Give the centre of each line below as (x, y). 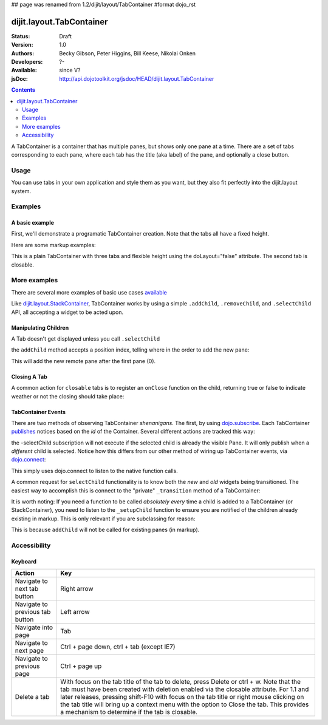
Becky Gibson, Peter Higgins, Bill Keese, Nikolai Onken (128, 53)
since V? (70, 70)
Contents (23, 90)
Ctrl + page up (81, 666)
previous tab (33, 612)
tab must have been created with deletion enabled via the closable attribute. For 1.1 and (185, 689)
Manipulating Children (40, 327)
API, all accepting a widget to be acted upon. (67, 312)
